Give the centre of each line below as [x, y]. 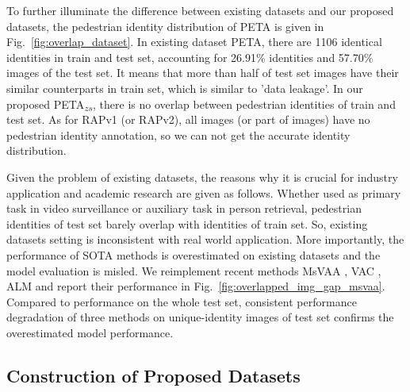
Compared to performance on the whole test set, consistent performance [182, 301]
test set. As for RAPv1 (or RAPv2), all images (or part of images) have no [188, 119]
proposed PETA [46, 104]
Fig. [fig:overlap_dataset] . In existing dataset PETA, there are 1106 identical [194, 42]
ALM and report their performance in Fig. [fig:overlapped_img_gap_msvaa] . [196, 286]
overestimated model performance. [90, 332]
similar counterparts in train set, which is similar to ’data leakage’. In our [185, 88]
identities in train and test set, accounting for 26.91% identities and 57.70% [190, 57]
